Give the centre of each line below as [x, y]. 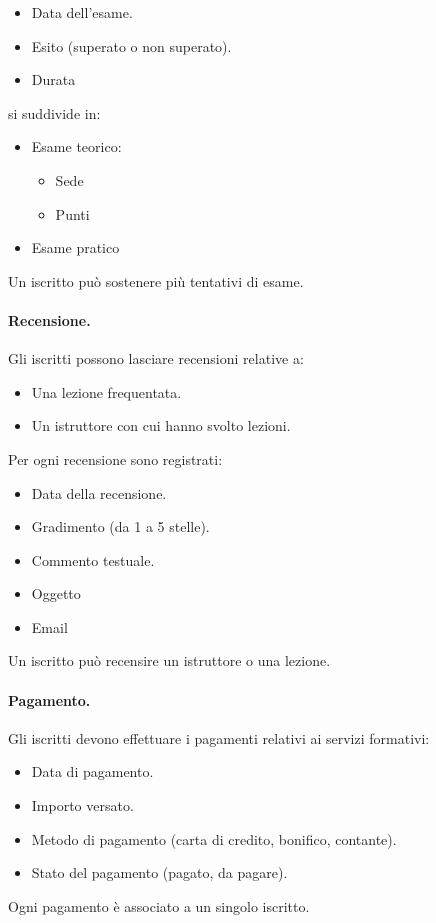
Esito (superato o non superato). [131, 45]
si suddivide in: [54, 112]
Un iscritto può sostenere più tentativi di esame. [156, 280]
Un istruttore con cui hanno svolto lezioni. [161, 425]
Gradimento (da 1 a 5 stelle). [120, 526]
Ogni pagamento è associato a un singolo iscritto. [159, 905]
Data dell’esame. [82, 12]
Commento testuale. [93, 559]
